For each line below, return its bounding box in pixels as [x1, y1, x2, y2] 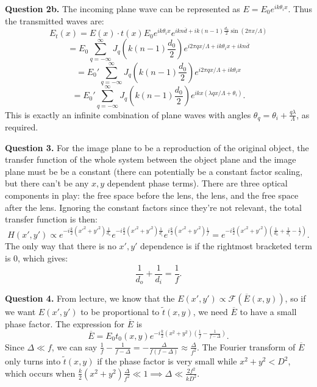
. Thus [288, 2, 312, 15]
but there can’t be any [5, 177, 89, 190]
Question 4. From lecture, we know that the [5, 292, 175, 305]
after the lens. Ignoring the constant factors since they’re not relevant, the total [5, 201, 302, 213]
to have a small [240, 305, 297, 318]
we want [5, 305, 36, 318]
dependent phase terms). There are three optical [107, 177, 288, 190]
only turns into [5, 355, 61, 367]
